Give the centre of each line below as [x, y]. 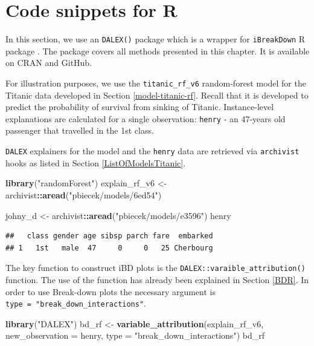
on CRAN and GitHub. [49, 63]
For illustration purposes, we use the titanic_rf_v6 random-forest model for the [156, 83]
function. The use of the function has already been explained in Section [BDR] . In [157, 279]
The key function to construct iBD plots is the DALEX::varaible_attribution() [155, 268]
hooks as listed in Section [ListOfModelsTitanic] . [96, 162]
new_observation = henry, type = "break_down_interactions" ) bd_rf [135, 335]
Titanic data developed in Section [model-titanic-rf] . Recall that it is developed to [157, 95]
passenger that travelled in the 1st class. [80, 130]
